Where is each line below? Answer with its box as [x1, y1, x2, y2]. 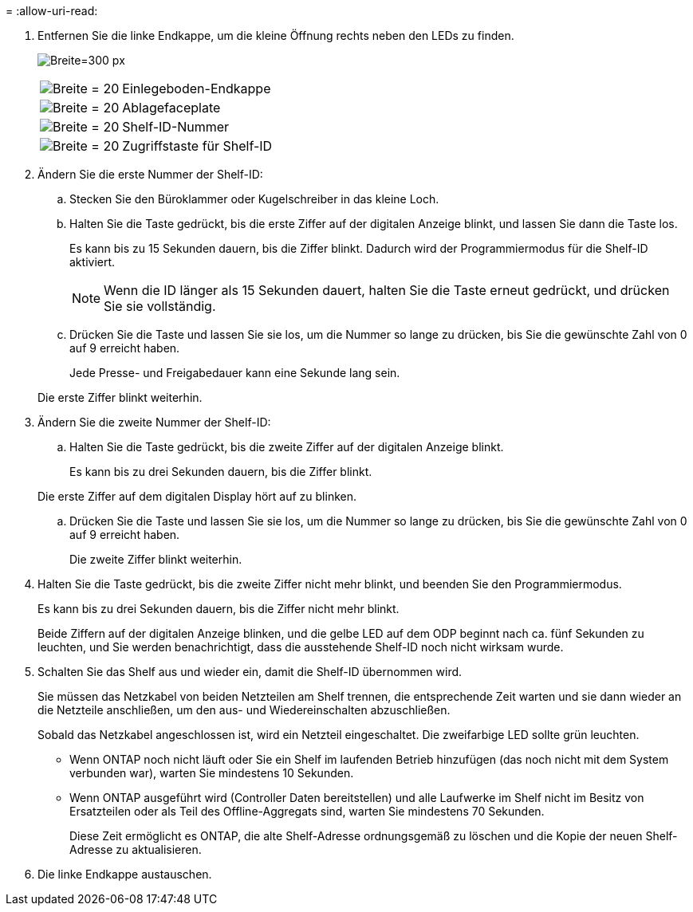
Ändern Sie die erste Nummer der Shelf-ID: [37, 167, 263, 181]
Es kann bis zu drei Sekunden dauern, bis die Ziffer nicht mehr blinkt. [37, 602, 400, 615]
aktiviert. [69, 255, 116, 269]
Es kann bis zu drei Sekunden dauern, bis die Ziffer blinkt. [69, 465, 372, 478]
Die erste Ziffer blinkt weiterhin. [37, 391, 203, 404]
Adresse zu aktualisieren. [69, 843, 202, 856]
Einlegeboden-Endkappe [122, 81, 271, 96]
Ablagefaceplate [122, 100, 221, 116]
